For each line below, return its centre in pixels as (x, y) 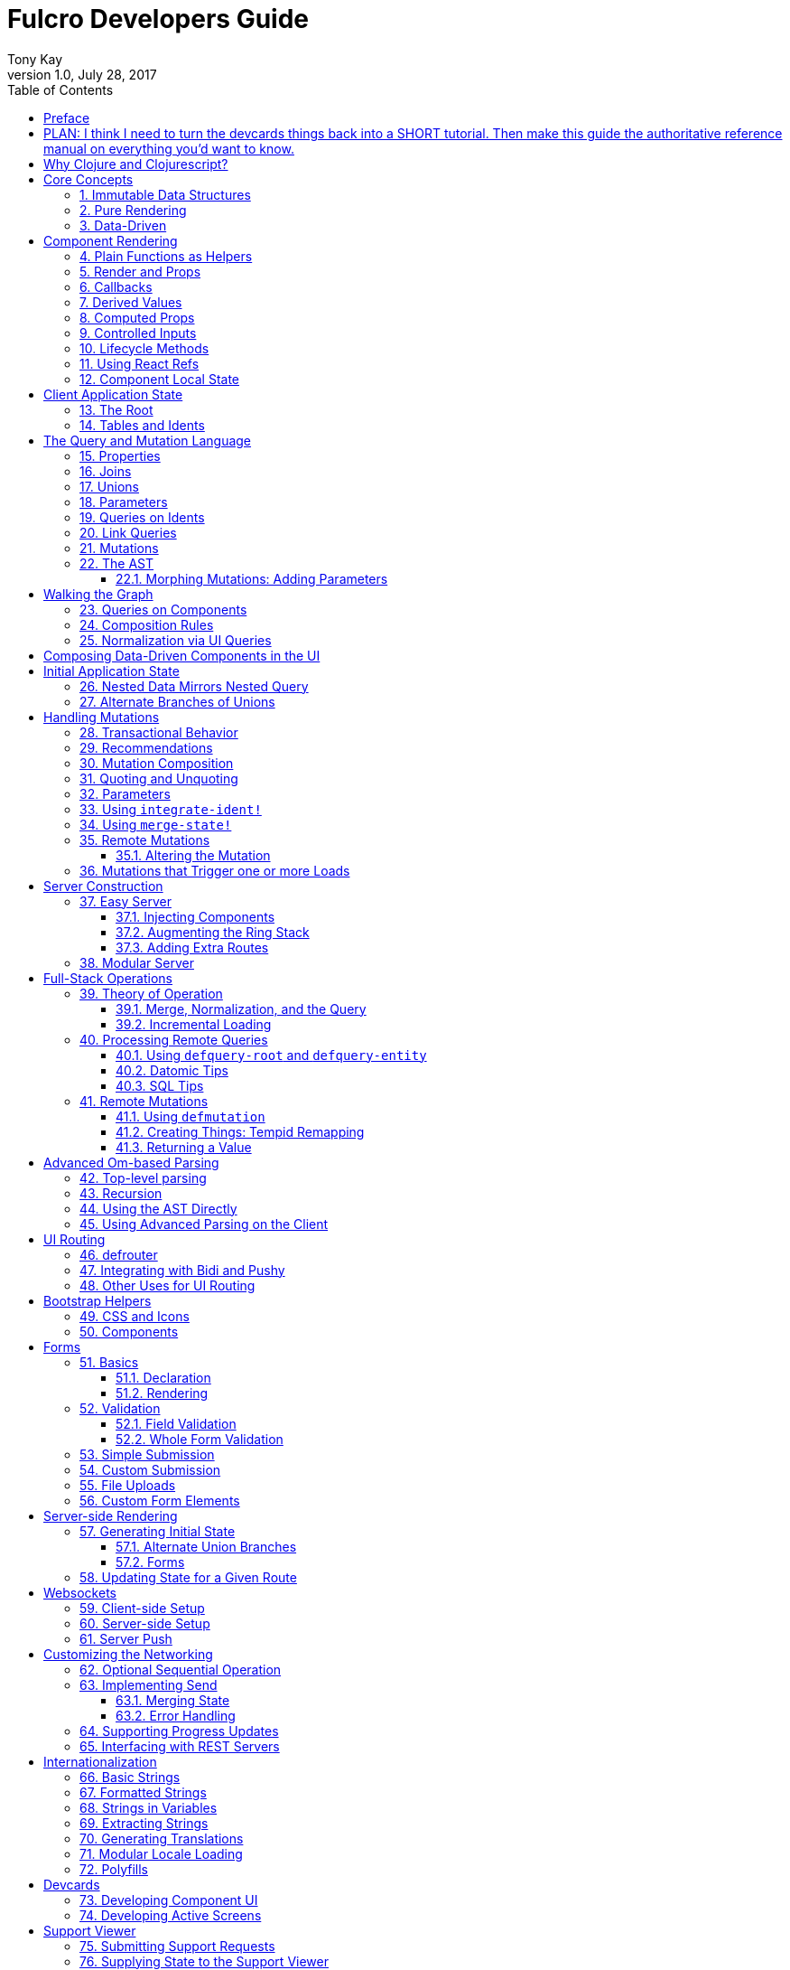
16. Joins (106, 471)
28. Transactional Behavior (159, 732)
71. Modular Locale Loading (161, 1853)
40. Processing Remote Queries (174, 1039)
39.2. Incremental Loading (194, 1024)
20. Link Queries (128, 532)
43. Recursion (121, 1193)
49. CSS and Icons (135, 1316)
